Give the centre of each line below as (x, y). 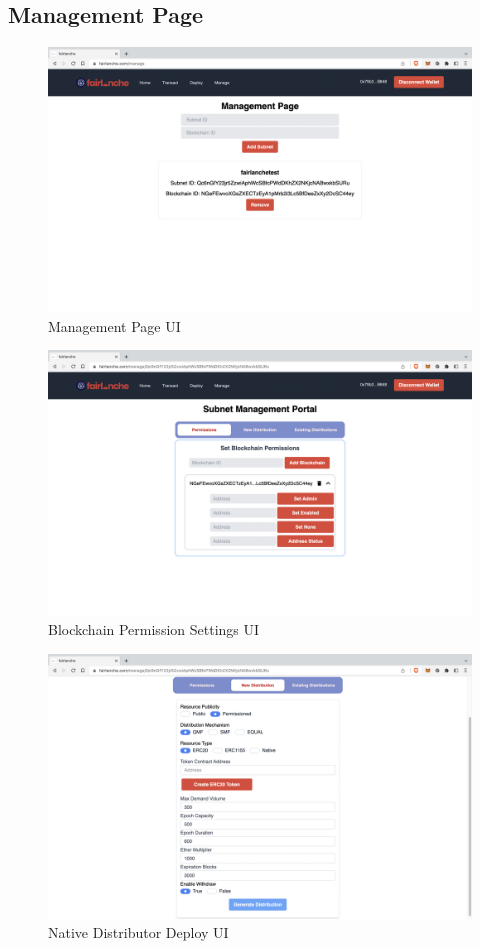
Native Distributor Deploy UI (138, 932)
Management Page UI (114, 325)
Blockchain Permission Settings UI (154, 628)
